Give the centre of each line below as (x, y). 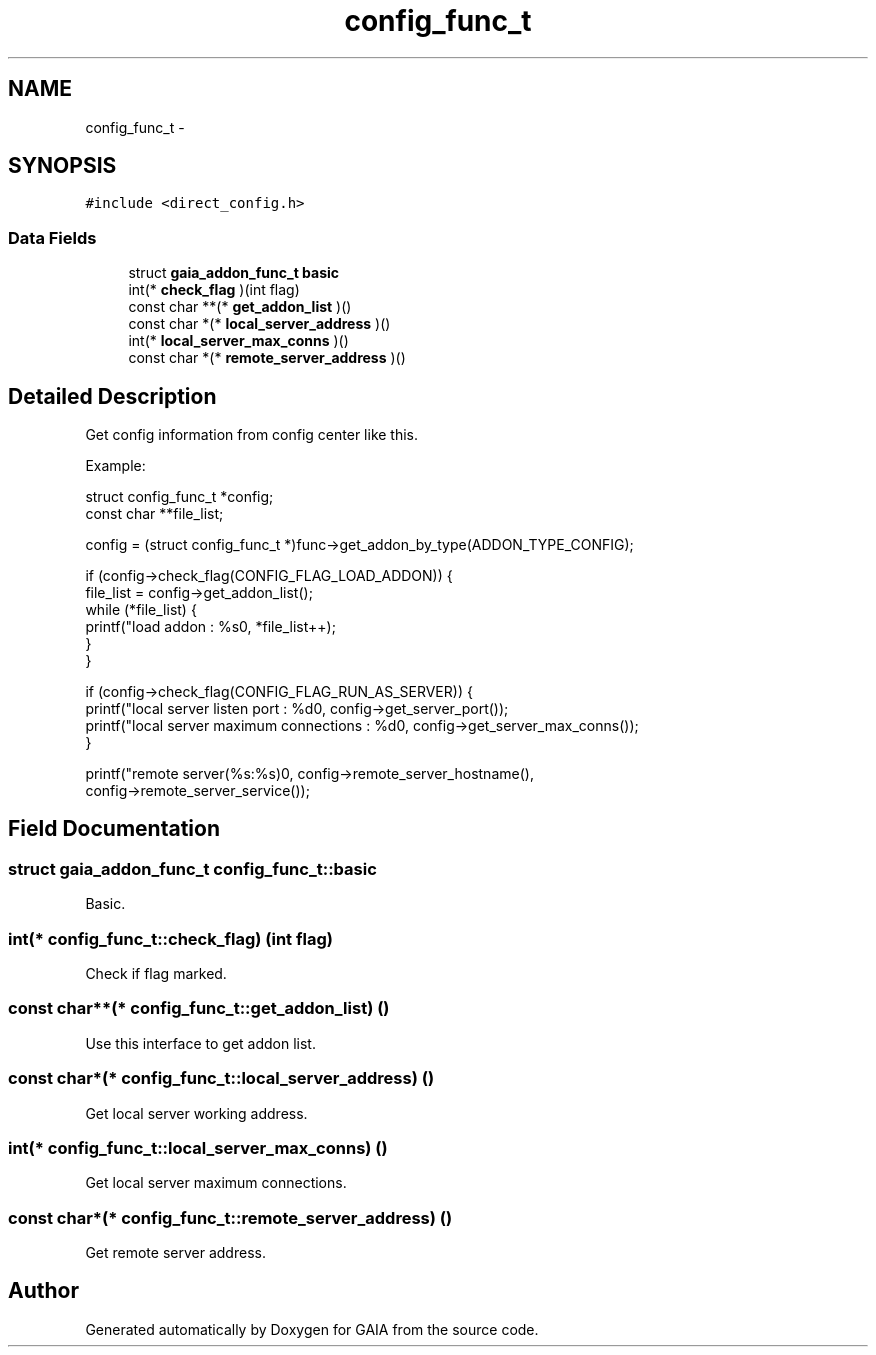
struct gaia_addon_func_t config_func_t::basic (192, 868)
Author (43, 1291)
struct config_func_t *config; (179, 497)
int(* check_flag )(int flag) (214, 290)
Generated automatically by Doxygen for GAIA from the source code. (312, 1329)
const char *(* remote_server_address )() (267, 358)
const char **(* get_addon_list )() (240, 307)
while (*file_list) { (141, 610)
